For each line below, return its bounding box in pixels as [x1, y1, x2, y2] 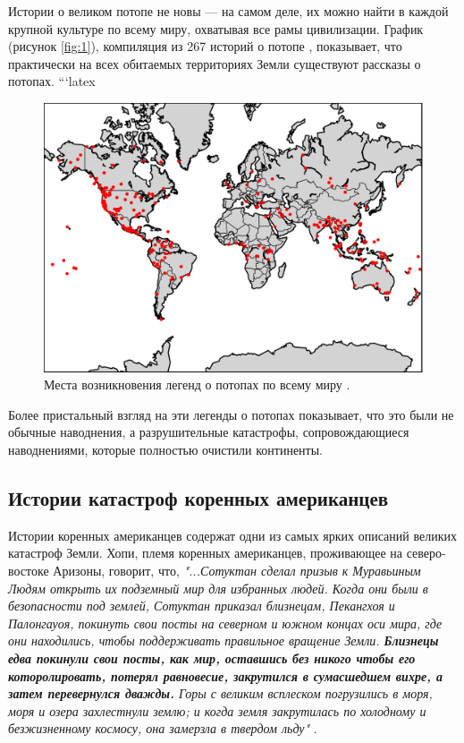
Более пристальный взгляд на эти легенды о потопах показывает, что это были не [8, 405, 454, 423]
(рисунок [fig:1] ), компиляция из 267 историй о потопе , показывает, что [8, 37, 402, 56]
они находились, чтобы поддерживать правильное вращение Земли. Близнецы [8, 631, 439, 650]
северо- [406, 543, 446, 562]
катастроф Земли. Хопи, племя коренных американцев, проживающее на [8, 543, 403, 562]
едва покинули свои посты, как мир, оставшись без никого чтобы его [8, 648, 416, 667]
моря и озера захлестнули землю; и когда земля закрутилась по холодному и [8, 701, 426, 720]
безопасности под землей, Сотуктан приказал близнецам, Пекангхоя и [8, 596, 395, 615]
